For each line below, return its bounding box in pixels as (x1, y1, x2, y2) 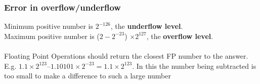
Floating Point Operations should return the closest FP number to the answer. (4, 51, 248, 61)
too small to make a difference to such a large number (4, 70, 171, 81)
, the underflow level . (110, 21, 183, 31)
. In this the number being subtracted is (132, 60, 256, 71)
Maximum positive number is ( (4, 30, 100, 41)
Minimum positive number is (4, 21, 93, 31)
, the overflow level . (146, 30, 213, 41)
